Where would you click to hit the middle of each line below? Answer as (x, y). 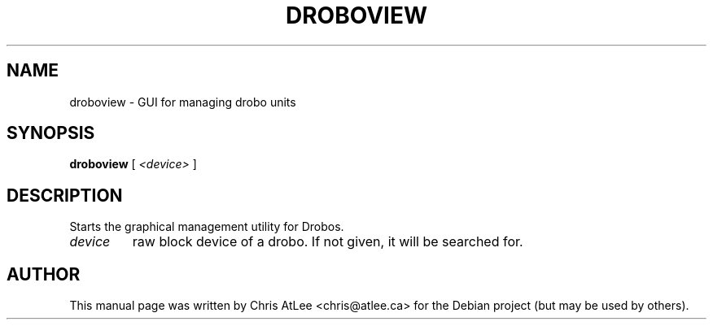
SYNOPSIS (51, 133)
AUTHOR (44, 274)
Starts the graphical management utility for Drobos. (207, 227)
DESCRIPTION (65, 195)
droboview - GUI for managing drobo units (183, 102)
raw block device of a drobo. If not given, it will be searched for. (328, 242)
